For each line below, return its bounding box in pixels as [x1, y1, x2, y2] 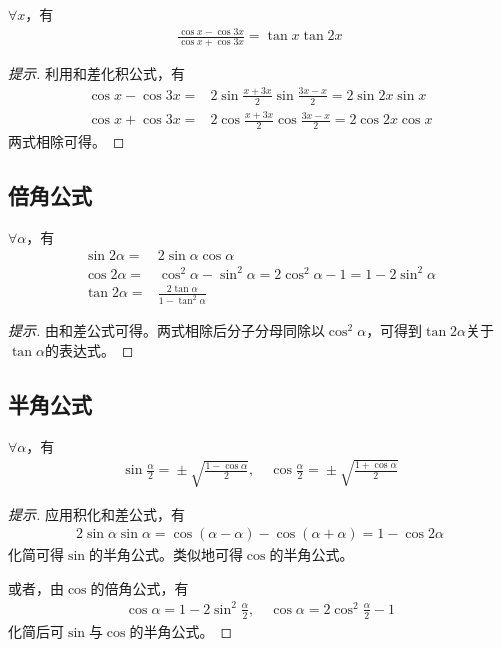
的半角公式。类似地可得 [88, 544, 243, 565]
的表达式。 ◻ [44, 339, 134, 360]
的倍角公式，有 [90, 577, 189, 598]
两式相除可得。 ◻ [8, 130, 125, 151]
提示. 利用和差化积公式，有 [8, 62, 185, 83]
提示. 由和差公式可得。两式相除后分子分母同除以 [8, 320, 325, 341]
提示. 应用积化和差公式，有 [8, 503, 185, 524]
